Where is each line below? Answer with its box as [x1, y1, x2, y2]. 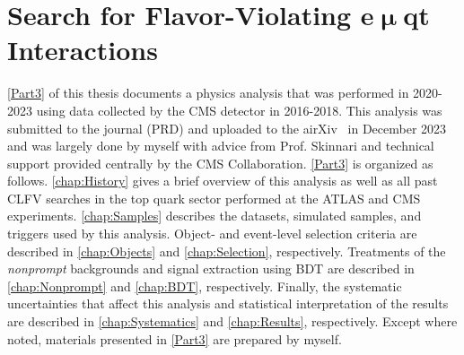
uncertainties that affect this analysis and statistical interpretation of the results [7, 294, 449, 313]
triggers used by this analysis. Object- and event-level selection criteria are [7, 224, 417, 243]
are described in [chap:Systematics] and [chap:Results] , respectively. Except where [7, 312, 458, 331]
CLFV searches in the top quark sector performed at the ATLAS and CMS [7, 188, 421, 207]
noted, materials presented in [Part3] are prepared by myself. [7, 329, 342, 348]
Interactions [7, 31, 158, 68]
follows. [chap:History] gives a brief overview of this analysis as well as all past [7, 171, 438, 190]
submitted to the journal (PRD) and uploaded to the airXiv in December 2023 [7, 118, 447, 137]
